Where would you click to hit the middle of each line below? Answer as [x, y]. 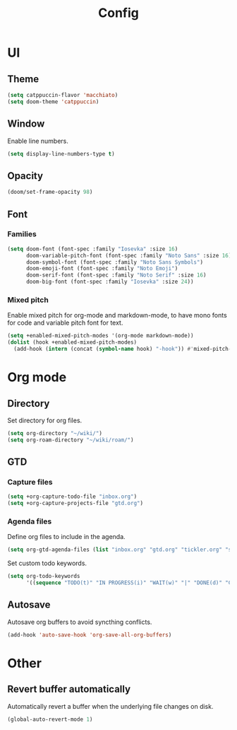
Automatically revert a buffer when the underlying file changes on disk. [110, 706]
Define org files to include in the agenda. [66, 537]
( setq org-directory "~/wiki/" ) [55, 433]
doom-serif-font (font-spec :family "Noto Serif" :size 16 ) [116, 275]
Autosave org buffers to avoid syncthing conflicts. [80, 622]
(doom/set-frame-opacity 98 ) [50, 192]
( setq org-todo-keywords [44, 577]
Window [26, 124]
